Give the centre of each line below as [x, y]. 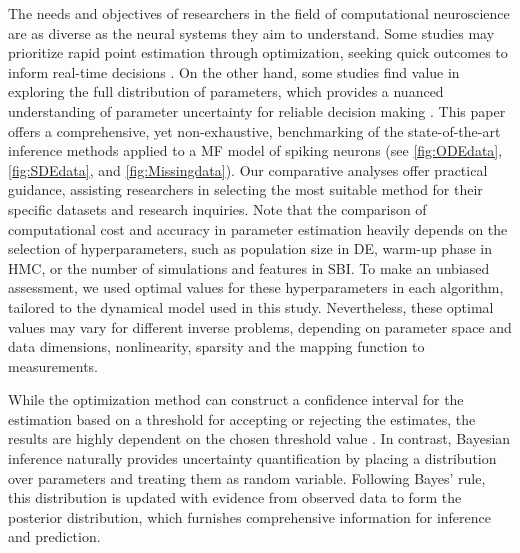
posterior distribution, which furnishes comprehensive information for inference [249, 516]
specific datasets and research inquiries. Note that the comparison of [217, 208]
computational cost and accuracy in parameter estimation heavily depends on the [258, 228]
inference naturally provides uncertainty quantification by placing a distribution [252, 458]
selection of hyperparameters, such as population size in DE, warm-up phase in [250, 248]
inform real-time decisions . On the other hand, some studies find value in [234, 71]
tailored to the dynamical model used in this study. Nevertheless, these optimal [251, 306]
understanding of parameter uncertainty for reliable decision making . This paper [257, 110]
